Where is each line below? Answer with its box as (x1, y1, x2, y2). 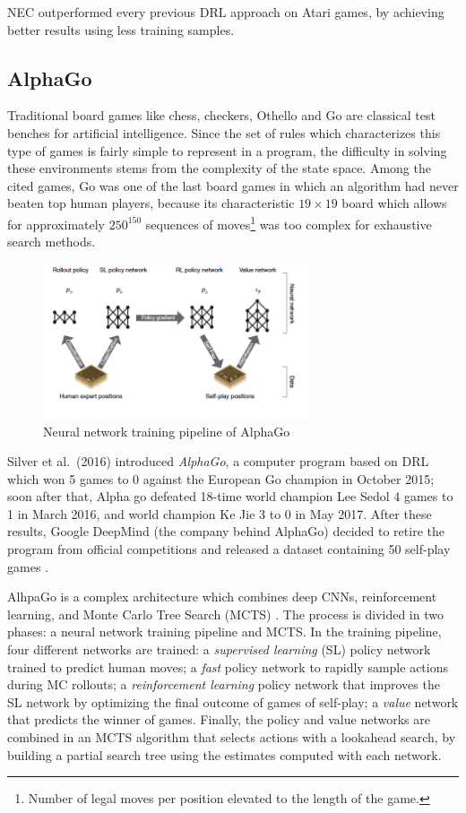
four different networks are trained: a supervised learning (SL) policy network (7, 640, 431, 659)
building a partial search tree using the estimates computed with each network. (7, 745, 442, 764)
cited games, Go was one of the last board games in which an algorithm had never (7, 176, 459, 195)
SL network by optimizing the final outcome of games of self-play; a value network (7, 692, 459, 711)
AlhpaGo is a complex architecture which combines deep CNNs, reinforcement (7, 587, 437, 606)
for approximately (7, 214, 105, 233)
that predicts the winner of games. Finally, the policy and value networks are (7, 710, 430, 729)
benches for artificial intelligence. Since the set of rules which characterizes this (7, 123, 441, 142)
